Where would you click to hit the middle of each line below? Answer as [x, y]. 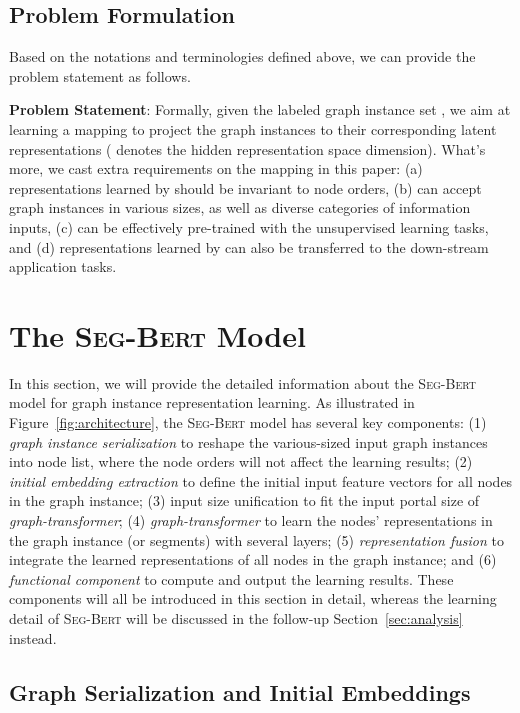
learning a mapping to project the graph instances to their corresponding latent [253, 128]
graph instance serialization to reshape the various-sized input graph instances [248, 441]
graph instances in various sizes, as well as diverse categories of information [240, 207]
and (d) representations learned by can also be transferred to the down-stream [249, 246]
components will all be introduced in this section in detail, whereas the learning [253, 598]
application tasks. [63, 266]
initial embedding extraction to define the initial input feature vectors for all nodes [261, 480]
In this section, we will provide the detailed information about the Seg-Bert [242, 382]
